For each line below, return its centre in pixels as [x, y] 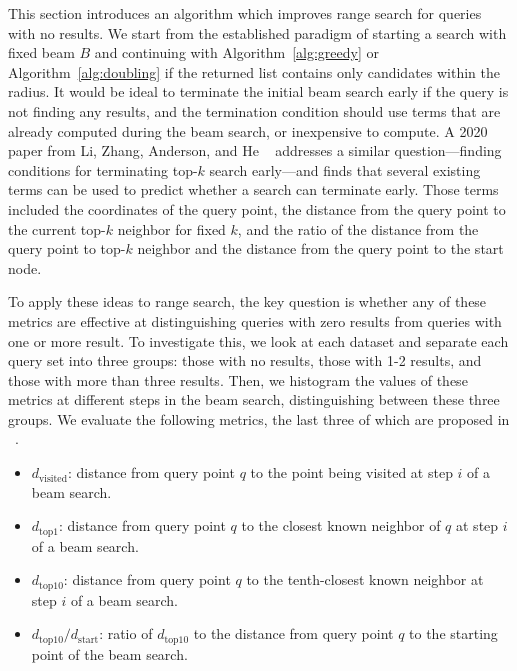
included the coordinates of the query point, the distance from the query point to [257, 208]
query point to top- [67, 248]
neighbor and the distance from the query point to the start [320, 248]
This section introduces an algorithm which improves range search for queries [245, 13]
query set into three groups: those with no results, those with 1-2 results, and [245, 360]
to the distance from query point [293, 633]
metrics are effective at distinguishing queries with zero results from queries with [255, 320]
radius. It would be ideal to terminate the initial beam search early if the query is [258, 91]
